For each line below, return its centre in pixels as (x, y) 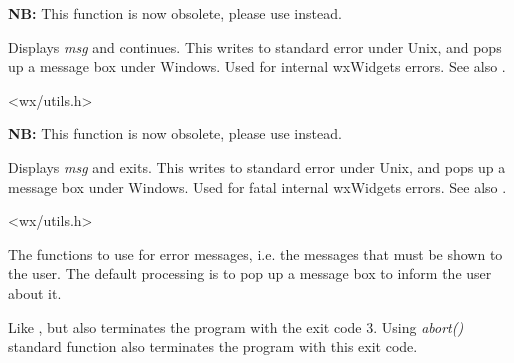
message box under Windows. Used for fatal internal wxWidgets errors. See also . (257, 186)
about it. (35, 292)
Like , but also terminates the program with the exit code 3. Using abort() (236, 326)
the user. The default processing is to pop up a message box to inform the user (250, 273)
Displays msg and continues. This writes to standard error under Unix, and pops (255, 46)
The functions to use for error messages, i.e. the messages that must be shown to (255, 253)
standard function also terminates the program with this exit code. (213, 346)
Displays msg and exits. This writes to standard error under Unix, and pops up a (257, 166)
